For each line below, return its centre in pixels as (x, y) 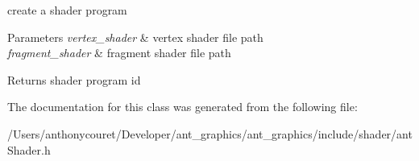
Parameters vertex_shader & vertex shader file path (135, 37)
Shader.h (29, 149)
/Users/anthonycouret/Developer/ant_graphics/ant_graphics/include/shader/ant (210, 133)
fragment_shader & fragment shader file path (119, 53)
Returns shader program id (74, 79)
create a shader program (67, 10)
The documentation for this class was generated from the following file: (183, 107)
